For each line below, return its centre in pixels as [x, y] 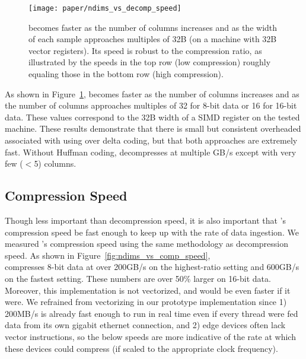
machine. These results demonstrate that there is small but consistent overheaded [153, 128]
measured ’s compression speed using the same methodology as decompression [146, 244]
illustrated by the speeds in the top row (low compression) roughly [150, 62]
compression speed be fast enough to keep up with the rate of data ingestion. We [152, 232]
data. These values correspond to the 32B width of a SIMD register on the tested [152, 117]
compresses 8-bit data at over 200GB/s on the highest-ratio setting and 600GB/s [152, 267]
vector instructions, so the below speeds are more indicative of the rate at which [150, 336]
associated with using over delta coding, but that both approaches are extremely [151, 140]
